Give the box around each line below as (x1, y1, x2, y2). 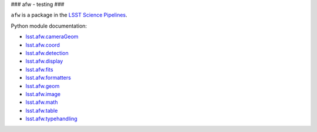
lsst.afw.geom (25, 82, 60, 89)
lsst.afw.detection (25, 49, 69, 56)
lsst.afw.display (25, 57, 63, 65)
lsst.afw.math (25, 99, 58, 106)
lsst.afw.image (25, 90, 61, 97)
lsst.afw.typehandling (25, 115, 77, 123)
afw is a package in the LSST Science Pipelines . (11, 12, 127, 19)
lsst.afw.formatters (25, 74, 72, 82)
